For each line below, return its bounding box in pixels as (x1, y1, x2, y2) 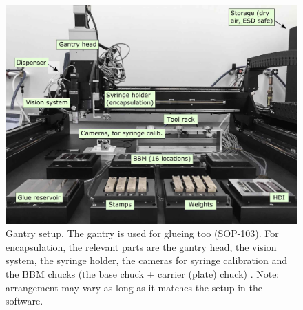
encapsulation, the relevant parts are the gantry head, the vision (6, 239, 277, 254)
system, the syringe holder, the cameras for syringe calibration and (6, 253, 287, 267)
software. (6, 294, 43, 308)
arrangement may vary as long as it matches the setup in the (6, 280, 262, 294)
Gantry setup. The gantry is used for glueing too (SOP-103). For (6, 226, 279, 241)
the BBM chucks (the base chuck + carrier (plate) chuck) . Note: (6, 266, 280, 280)
